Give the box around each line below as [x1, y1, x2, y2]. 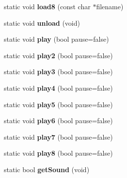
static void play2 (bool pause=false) [4, 50, 113, 60]
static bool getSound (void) [4, 164, 90, 174]
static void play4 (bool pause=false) [4, 82, 113, 93]
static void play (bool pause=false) [4, 34, 109, 44]
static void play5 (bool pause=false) [4, 99, 113, 109]
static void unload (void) [4, 17, 80, 28]
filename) [96, 1, 124, 11]
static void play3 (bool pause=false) [4, 66, 113, 77]
